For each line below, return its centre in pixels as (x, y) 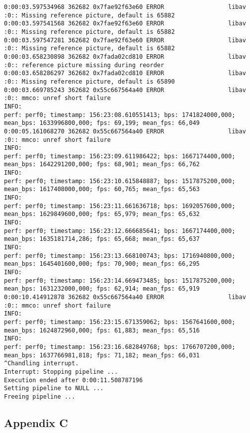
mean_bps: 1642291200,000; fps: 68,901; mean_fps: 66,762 (102, 164)
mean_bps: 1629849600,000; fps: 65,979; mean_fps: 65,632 (102, 214)
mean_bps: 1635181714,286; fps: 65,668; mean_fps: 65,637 (102, 239)
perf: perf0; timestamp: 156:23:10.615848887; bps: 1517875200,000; (120, 181)
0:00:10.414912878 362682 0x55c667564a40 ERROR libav (125, 297)
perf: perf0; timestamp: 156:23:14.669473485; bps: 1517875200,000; (120, 280)
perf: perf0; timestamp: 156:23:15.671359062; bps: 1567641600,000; (120, 322)
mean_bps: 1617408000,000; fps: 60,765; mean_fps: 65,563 (102, 189)
